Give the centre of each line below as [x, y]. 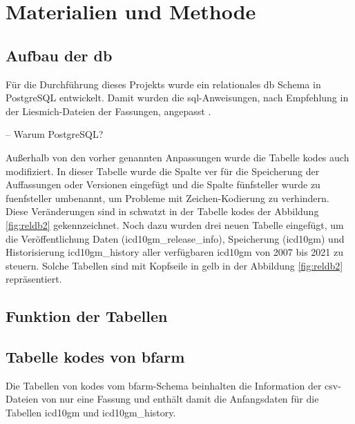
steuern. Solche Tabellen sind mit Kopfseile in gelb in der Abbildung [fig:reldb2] [174, 265]
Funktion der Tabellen [87, 316]
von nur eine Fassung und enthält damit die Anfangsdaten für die [180, 399]
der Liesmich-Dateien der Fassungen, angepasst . [108, 111]
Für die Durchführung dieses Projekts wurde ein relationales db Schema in [163, 84]
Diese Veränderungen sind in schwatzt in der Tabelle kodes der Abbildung [162, 211]
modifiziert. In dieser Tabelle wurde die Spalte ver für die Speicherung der [163, 171]
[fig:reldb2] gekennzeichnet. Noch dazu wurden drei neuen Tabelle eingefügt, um [175, 224]
